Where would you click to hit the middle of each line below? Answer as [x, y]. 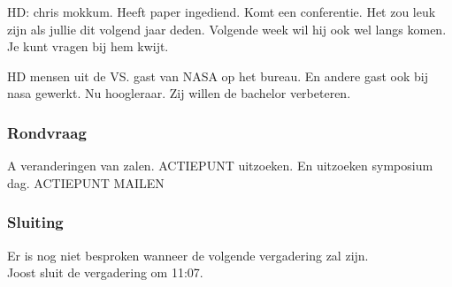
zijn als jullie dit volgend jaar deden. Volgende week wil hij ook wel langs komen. [227, 29]
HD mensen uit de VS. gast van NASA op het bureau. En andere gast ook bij [218, 76]
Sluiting [35, 222]
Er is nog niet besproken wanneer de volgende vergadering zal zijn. [188, 255]
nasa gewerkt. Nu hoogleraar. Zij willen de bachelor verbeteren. [179, 93]
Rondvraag [47, 132]
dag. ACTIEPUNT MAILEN [86, 182]
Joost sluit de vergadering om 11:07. [105, 272]
